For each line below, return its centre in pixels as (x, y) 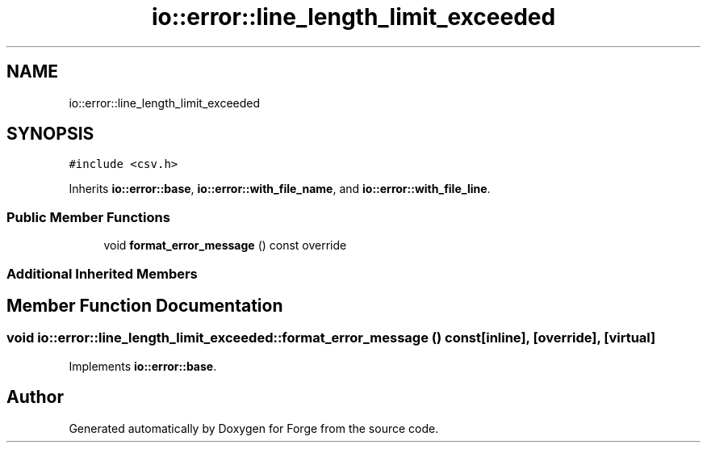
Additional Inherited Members (102, 273)
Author (35, 397)
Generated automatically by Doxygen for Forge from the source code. (254, 428)
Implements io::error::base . (143, 366)
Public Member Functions (88, 217)
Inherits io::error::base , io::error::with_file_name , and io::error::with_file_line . (280, 189)
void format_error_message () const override (225, 245)
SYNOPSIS (50, 134)
